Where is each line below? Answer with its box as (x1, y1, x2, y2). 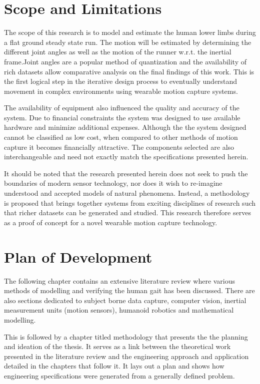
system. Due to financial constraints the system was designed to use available (4, 112, 240, 122)
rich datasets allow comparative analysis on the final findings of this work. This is (4, 66, 254, 76)
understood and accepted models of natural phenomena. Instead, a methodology (4, 188, 250, 198)
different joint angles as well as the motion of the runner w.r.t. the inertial (4, 46, 231, 57)
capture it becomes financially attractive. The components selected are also (4, 141, 234, 152)
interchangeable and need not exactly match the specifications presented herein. (4, 151, 248, 162)
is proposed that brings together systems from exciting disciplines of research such (4, 197, 256, 208)
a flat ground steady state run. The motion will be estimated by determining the (4, 36, 251, 47)
